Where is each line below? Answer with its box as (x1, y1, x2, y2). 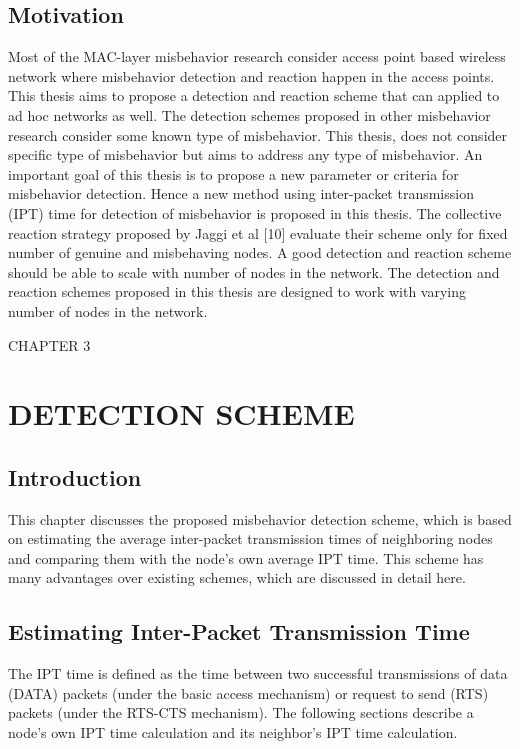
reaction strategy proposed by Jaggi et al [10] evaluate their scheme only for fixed (8, 222, 508, 243)
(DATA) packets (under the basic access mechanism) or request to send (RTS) (8, 682, 489, 703)
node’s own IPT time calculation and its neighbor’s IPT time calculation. (8, 722, 458, 743)
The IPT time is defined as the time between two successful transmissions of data (8, 663, 508, 684)
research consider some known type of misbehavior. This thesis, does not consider (8, 124, 508, 145)
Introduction (8, 461, 142, 492)
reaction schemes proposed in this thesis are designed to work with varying (8, 281, 467, 302)
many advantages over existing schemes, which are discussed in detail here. (8, 567, 466, 588)
